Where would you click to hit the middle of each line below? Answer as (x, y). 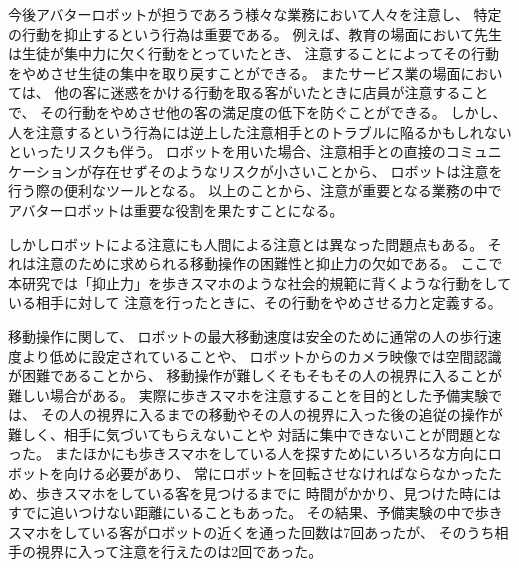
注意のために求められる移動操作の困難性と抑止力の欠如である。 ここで (269, 263)
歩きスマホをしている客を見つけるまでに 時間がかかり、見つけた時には (268, 492)
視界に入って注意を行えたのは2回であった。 (179, 551)
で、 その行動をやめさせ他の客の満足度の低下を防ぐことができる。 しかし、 (257, 111)
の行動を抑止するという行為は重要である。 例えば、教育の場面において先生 (255, 33)
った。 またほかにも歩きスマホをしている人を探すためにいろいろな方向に (248, 453)
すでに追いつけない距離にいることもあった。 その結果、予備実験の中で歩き (255, 512)
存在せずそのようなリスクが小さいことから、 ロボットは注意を (297, 170)
